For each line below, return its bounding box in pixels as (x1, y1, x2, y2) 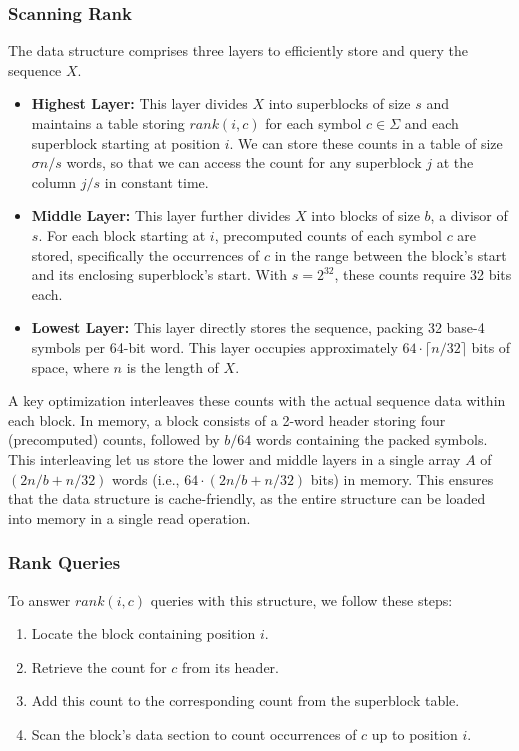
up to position (371, 723, 458, 744)
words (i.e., (112, 468, 180, 489)
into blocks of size (311, 205, 420, 226)
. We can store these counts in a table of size (229, 132, 503, 153)
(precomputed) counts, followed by (8, 429, 220, 450)
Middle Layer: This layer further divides (31, 205, 291, 226)
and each (404, 113, 459, 133)
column (31, 171, 77, 192)
